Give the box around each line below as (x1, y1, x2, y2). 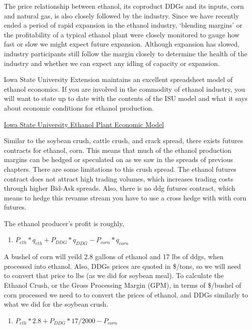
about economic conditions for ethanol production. (4, 102, 154, 113)
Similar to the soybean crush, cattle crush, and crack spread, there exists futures (4, 135, 243, 146)
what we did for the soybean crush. (4, 299, 109, 309)
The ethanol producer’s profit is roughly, (4, 218, 125, 228)
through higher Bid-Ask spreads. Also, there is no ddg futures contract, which (4, 183, 236, 193)
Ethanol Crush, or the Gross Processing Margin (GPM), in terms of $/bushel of (4, 280, 241, 290)
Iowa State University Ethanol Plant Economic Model (4, 119, 164, 129)
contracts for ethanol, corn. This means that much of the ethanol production (4, 145, 232, 155)
